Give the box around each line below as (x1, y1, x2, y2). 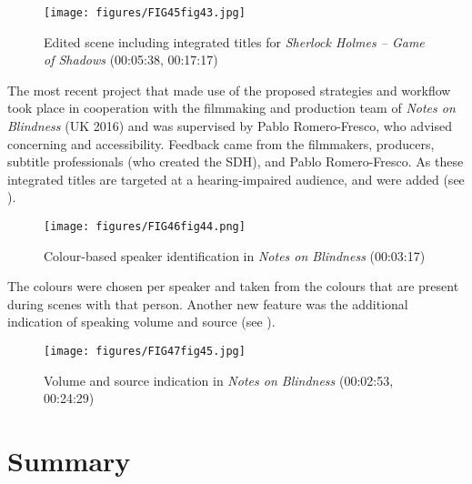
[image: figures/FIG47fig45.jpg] (44, 345, 246, 358)
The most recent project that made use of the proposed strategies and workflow (7, 80, 451, 99)
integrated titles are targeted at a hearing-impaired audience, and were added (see (7, 169, 465, 188)
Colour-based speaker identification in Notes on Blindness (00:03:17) (44, 246, 426, 265)
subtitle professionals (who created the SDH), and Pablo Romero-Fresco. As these (7, 152, 464, 171)
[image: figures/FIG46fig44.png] (44, 220, 246, 233)
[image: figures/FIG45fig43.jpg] (44, 6, 246, 19)
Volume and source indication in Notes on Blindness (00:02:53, (44, 370, 394, 389)
